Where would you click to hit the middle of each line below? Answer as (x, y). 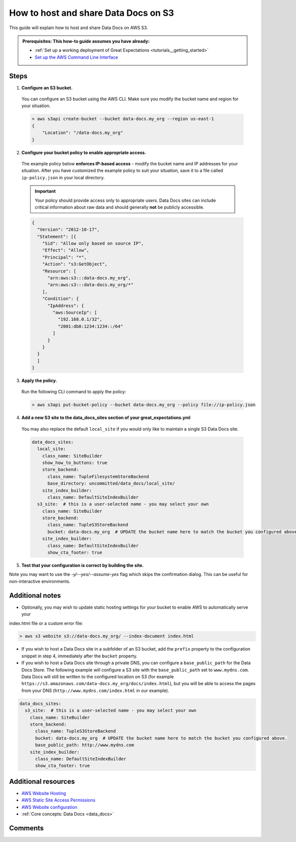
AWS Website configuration (49, 807)
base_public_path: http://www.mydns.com (85, 745)
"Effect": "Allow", (66, 250)
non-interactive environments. (40, 581)
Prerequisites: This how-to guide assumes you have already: (86, 41)
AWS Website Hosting (44, 793)
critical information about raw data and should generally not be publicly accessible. (119, 207)
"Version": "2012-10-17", (68, 230)
